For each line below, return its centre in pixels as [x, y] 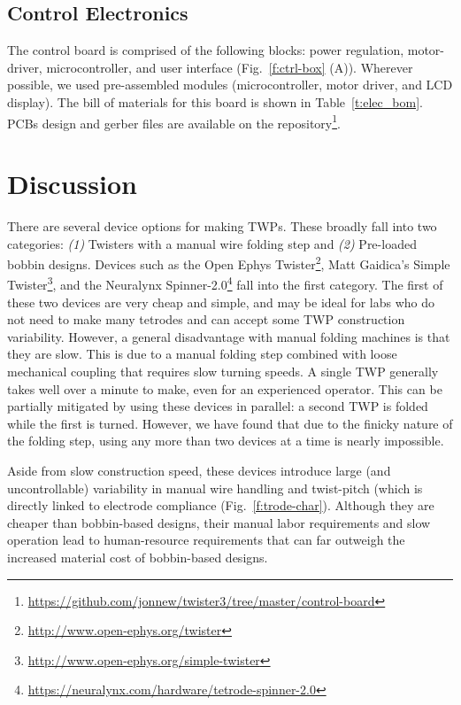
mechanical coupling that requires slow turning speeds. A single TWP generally [223, 372]
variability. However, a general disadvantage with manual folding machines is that [229, 336]
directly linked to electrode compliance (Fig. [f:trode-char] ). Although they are [221, 505]
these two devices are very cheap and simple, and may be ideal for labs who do [221, 302]
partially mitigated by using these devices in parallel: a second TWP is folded [218, 406]
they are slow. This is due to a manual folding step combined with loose [202, 354]
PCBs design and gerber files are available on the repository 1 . [174, 121]
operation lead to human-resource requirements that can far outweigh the [206, 540]
